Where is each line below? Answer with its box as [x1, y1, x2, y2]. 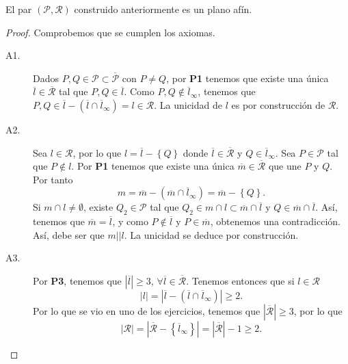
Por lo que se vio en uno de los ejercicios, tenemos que [33, 303, 260, 317]
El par [5, 2, 32, 16]
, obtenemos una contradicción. [210, 214, 340, 229]
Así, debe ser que [33, 227, 105, 242]
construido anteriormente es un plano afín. [74, 2, 252, 16]
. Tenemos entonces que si [186, 273, 295, 287]
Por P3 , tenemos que [33, 273, 122, 287]
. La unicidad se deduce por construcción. [124, 227, 299, 242]
